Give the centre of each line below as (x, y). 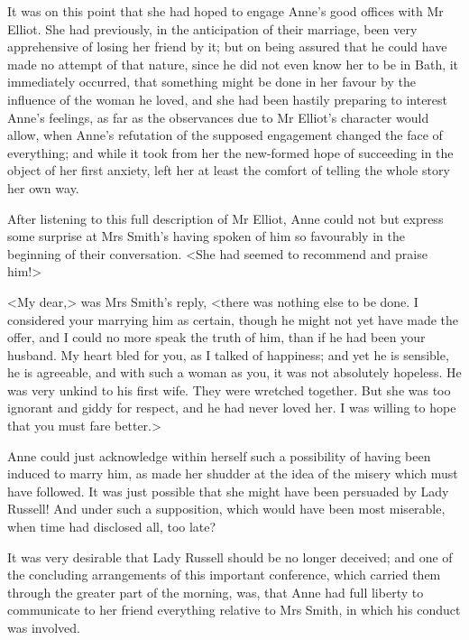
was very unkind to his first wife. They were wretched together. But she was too (229, 390)
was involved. (44, 627)
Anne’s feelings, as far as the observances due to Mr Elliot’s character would (218, 117)
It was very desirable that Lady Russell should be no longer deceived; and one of (230, 557)
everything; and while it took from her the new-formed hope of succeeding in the (230, 152)
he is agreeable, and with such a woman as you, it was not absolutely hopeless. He (234, 372)
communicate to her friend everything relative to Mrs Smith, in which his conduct (234, 610)
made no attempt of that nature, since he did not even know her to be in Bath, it (233, 64)
